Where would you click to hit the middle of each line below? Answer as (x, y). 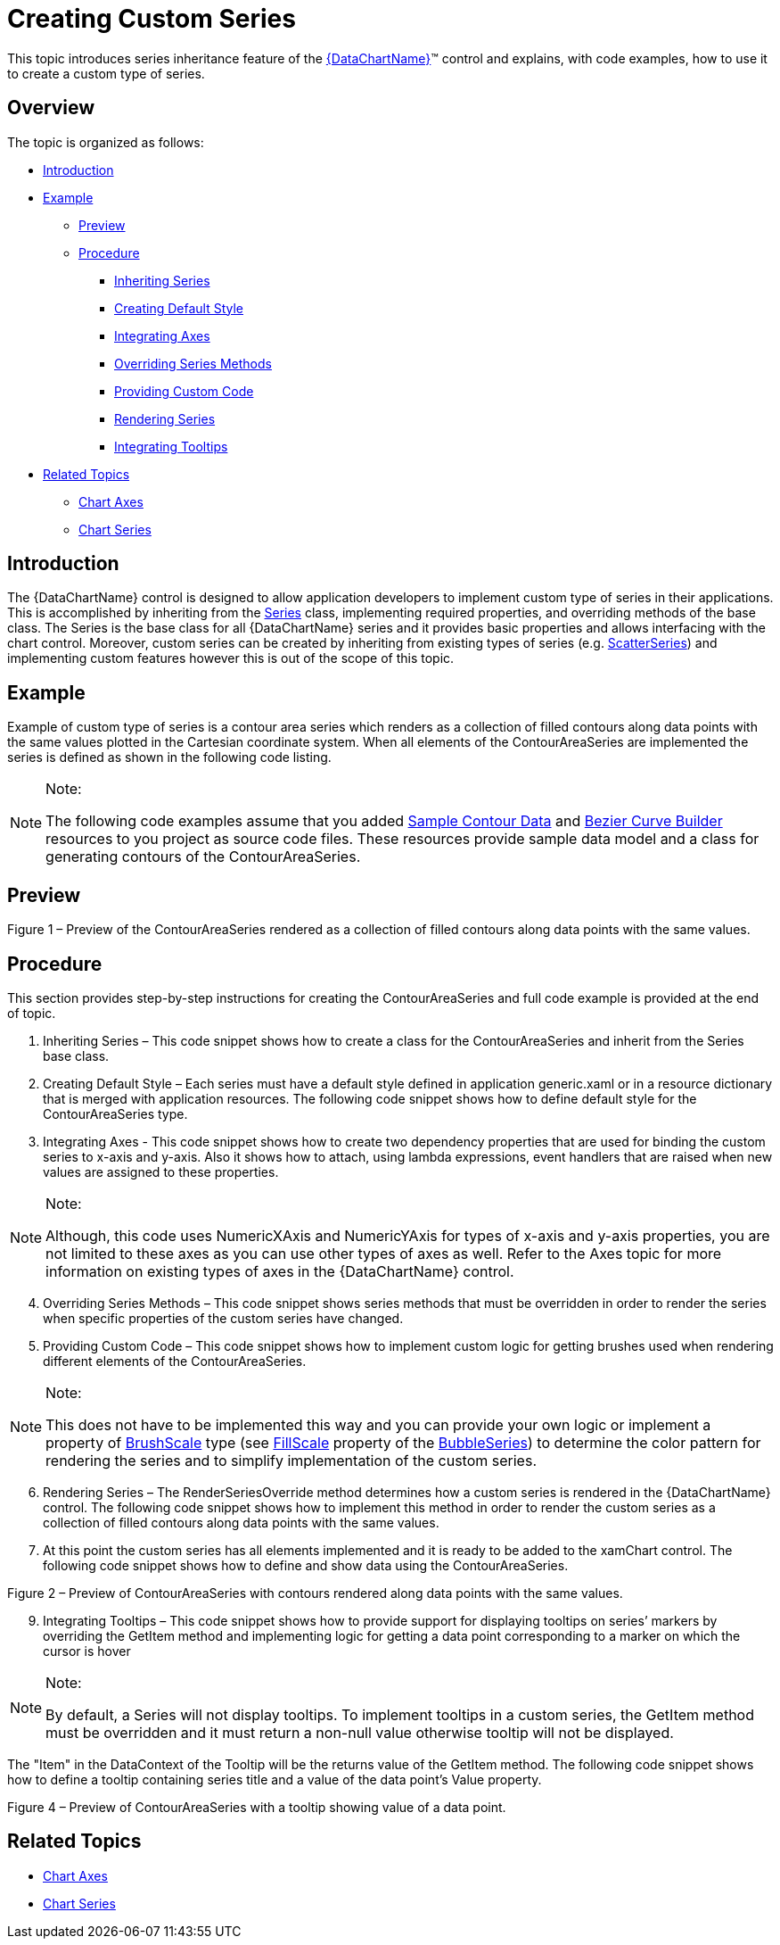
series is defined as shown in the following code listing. (169, 757)
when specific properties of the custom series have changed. (223, 1318)
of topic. (32, 1013)
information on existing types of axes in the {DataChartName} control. (280, 1271)
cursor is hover (87, 1651)
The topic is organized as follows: (106, 142)
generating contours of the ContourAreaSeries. (203, 857)
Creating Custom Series (152, 19)
